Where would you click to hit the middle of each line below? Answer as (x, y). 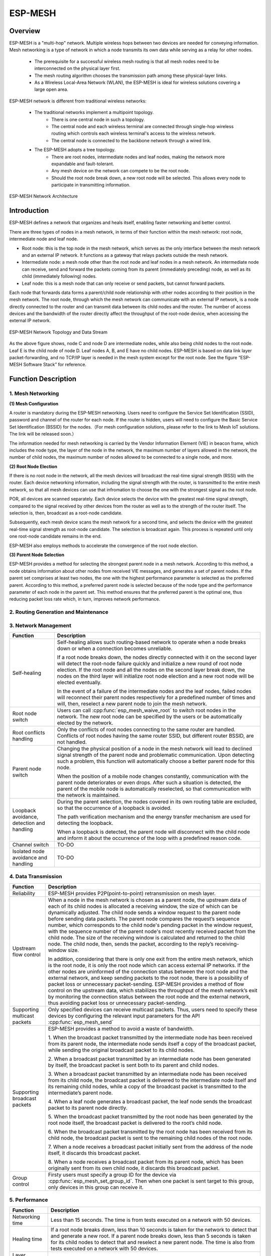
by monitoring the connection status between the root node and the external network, (149, 996)
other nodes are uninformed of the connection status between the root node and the (148, 971)
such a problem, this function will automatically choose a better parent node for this (156, 761)
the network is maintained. (88, 795)
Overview (25, 31)
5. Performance (29, 1200)
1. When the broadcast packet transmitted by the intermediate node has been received (150, 1037)
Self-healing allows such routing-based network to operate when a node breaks (151, 642)
